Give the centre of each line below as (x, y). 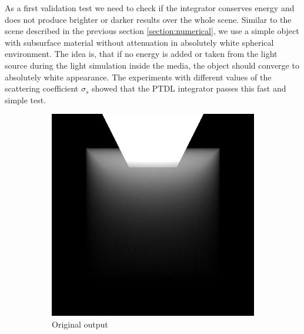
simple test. (26, 99)
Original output (80, 324)
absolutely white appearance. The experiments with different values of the (138, 77)
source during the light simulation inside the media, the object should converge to (152, 65)
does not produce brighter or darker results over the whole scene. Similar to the (148, 19)
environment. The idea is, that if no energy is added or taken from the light (141, 54)
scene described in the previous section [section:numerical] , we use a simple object (152, 31)
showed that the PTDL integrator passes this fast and (189, 88)
